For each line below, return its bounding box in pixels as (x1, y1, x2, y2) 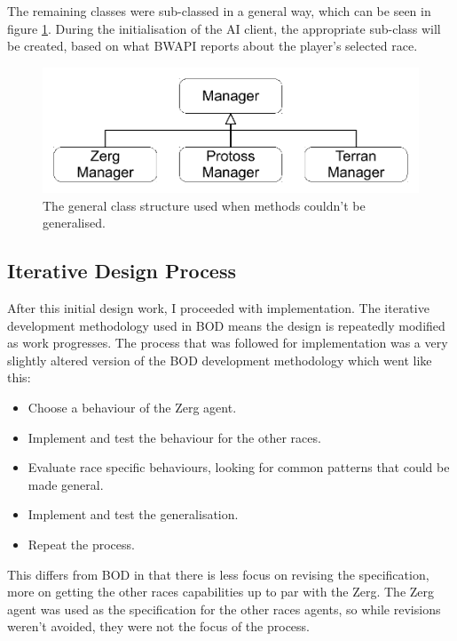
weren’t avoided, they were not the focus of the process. (7, 617, 310, 636)
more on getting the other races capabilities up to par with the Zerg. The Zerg (7, 582, 435, 601)
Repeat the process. (28, 535, 135, 554)
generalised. (43, 213, 106, 232)
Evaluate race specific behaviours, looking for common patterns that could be (28, 458, 450, 477)
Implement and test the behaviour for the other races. (28, 428, 321, 446)
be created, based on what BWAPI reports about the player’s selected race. (7, 36, 418, 55)
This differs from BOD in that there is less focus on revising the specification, (7, 565, 429, 583)
